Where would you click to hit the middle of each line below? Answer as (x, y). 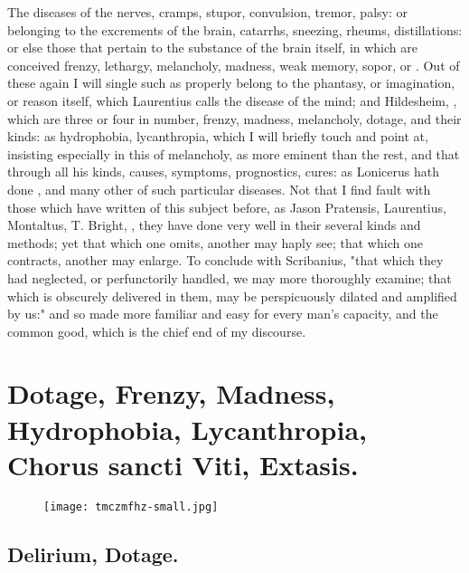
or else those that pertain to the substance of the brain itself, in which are (212, 48)
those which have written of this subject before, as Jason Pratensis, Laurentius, (227, 207)
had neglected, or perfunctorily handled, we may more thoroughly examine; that (230, 277)
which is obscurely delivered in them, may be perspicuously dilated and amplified (232, 296)
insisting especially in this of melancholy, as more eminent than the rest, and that (234, 153)
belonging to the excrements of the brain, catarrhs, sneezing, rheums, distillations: (235, 29)
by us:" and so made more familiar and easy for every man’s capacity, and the (223, 314)
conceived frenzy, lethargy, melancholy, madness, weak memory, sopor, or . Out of (234, 65)
